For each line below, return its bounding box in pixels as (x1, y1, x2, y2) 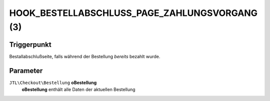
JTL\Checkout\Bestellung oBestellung (9, 80, 97, 86)
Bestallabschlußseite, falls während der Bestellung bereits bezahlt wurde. (9, 53, 160, 59)
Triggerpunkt (9, 40, 52, 49)
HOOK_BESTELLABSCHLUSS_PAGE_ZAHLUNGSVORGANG (9, 7, 257, 18)
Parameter (9, 66, 43, 75)
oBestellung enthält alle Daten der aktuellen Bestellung (21, 87, 135, 93)
